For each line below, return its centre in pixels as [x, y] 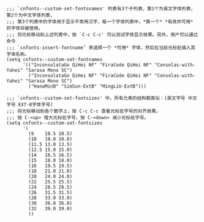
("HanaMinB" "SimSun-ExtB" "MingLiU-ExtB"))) [88, 86]
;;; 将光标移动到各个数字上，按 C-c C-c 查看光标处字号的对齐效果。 [84, 111]
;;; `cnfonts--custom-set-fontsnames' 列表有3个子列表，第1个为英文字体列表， [101, 9]
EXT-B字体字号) [36, 105]
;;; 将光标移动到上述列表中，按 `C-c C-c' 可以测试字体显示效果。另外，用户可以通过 [102, 35]
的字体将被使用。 [25, 28]
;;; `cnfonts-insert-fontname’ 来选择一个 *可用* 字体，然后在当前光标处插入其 [101, 48]
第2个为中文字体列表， [31, 15]
